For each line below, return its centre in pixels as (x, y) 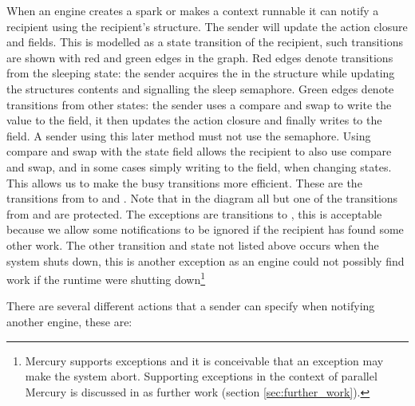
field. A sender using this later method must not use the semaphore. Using (189, 135)
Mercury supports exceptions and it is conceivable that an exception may (204, 360)
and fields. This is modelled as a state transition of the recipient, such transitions (205, 42)
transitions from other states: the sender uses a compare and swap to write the (199, 104)
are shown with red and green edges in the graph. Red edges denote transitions (200, 57)
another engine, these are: (69, 321)
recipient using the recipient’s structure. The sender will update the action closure (207, 26)
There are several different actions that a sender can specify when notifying (191, 306)
